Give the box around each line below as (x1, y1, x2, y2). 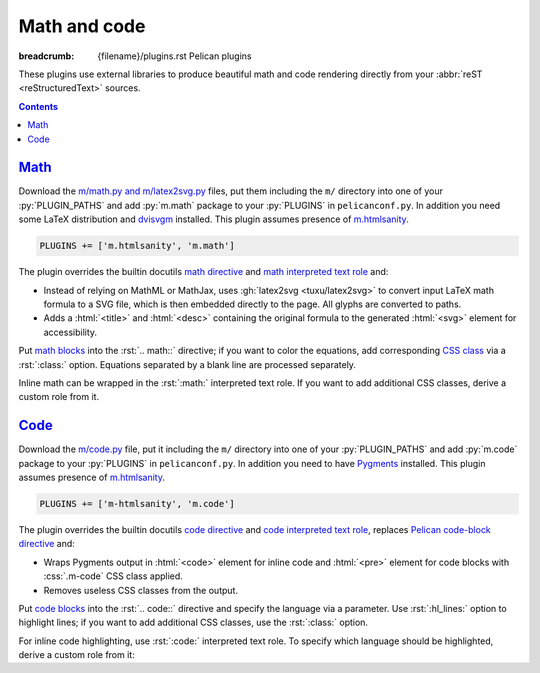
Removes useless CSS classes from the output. (43, 584, 239, 596)
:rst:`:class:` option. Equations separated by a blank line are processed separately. (18, 358, 357, 370)
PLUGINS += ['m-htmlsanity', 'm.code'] (39, 498, 235, 509)
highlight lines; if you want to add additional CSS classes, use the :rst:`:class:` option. (18, 616, 369, 629)
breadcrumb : (18, 50, 75, 62)
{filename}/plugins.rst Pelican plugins (97, 50, 252, 62)
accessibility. (43, 326, 98, 338)
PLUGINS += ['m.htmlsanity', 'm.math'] (39, 240, 235, 252)
